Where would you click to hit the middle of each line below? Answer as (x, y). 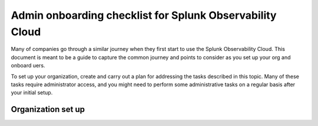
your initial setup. (32, 93)
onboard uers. (28, 66)
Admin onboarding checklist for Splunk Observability (144, 15)
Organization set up (48, 109)
